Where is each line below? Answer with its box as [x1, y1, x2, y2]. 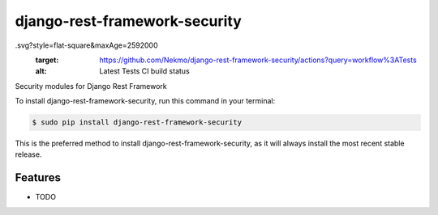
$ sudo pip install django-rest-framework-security [32, 118, 243, 127]
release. [15, 150, 42, 159]
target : [35, 55, 59, 65]
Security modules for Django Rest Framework [15, 81, 167, 91]
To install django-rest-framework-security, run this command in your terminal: [15, 96, 276, 106]
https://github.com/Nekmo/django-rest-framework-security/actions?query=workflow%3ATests [99, 55, 417, 65]
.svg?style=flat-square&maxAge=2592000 [15, 40, 158, 50]
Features [15, 171, 61, 185]
